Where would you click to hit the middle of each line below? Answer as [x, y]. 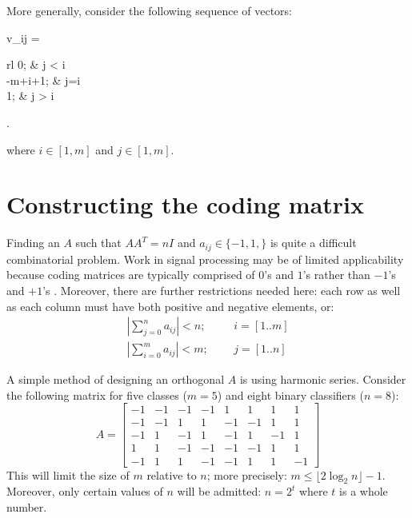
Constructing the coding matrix [186, 204]
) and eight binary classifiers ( [290, 394]
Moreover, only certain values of [85, 491]
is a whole [364, 491]
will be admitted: [219, 491]
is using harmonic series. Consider [323, 379]
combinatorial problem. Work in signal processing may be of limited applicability [205, 259]
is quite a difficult [313, 243]
